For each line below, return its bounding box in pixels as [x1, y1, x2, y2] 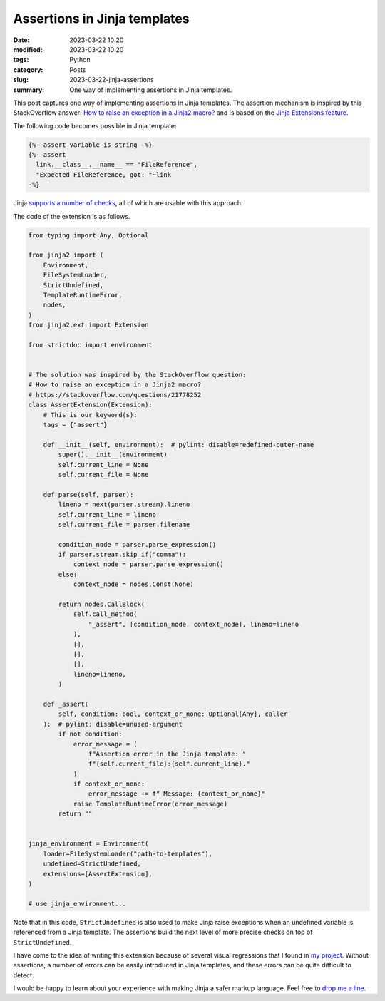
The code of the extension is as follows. [13, 212, 130, 220]
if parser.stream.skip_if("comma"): [58, 550, 187, 559]
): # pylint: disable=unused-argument [43, 720, 183, 728]
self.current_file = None [58, 471, 149, 478]
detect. [13, 970, 34, 980]
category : [13, 65, 43, 74]
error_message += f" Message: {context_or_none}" [88, 790, 265, 798]
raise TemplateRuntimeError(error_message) [73, 799, 228, 808]
